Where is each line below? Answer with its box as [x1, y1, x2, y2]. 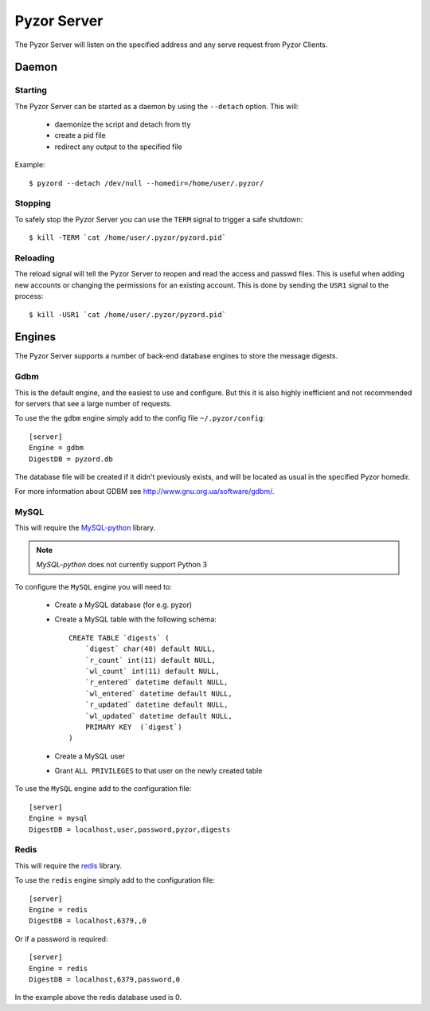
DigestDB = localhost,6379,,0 [29, 916, 147, 926]
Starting [14, 84, 48, 96]
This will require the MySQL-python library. [14, 523, 156, 533]
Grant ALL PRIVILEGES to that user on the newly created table [54, 766, 263, 776]
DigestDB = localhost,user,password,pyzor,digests [29, 825, 231, 834]
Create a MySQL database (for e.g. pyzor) [54, 600, 193, 609]
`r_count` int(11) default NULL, [84, 656, 217, 664]
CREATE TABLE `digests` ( [68, 633, 170, 642]
